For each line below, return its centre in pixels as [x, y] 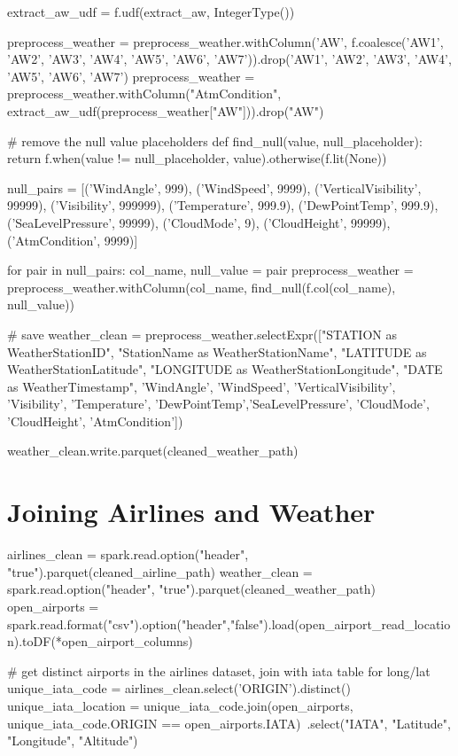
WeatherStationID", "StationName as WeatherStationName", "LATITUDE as [217, 351]
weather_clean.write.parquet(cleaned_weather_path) [153, 451]
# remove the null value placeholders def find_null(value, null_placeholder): [215, 140]
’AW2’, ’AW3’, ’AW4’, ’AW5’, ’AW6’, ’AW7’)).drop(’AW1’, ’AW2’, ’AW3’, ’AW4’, [229, 59]
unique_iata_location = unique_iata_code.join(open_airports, [180, 705]
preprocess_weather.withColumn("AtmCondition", [144, 94]
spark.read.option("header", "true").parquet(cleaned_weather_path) [192, 589]
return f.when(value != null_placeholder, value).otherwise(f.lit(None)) [197, 158]
